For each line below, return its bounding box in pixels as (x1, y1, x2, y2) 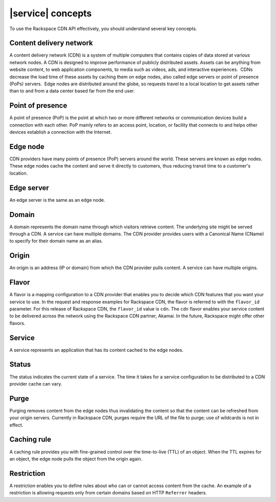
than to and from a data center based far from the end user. (9, 88, 135, 94)
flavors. (9, 320, 26, 326)
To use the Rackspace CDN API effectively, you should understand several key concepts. (9, 26, 197, 32)
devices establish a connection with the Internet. (9, 129, 112, 135)
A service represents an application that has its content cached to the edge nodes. (9, 347, 183, 353)
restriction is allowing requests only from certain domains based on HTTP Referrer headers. (9, 490, 207, 496)
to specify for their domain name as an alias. (9, 238, 103, 244)
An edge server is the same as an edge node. (9, 197, 105, 203)
